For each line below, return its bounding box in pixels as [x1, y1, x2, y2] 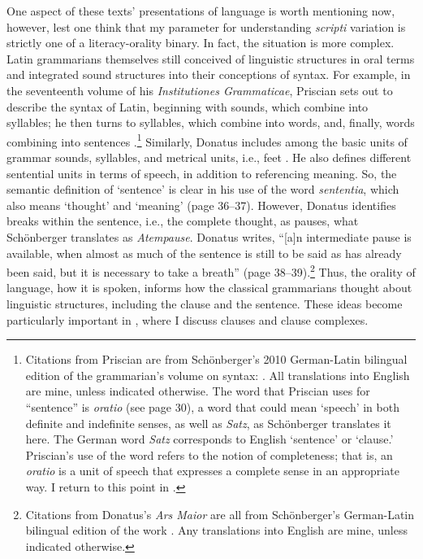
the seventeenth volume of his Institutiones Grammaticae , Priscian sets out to [6, 81, 393, 98]
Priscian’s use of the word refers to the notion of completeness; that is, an [25, 446, 393, 463]
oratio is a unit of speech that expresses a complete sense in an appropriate [25, 462, 399, 479]
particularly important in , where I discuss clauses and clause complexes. [6, 311, 369, 328]
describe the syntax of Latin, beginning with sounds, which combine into [6, 98, 369, 115]
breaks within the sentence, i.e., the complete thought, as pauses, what [6, 212, 359, 229]
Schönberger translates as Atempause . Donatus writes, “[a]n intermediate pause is [6, 228, 412, 245]
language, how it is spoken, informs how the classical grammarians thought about [6, 279, 412, 296]
